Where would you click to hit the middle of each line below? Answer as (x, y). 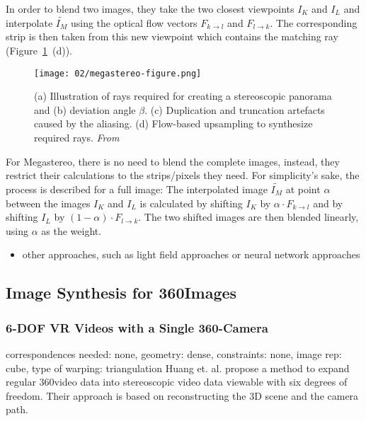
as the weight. (72, 230)
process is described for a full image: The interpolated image (137, 189)
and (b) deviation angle (85, 109)
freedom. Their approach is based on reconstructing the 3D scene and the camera (182, 395)
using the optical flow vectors (134, 22)
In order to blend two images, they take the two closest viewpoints (150, 8)
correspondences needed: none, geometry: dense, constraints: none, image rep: (174, 354)
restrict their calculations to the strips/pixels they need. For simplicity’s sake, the (183, 175)
